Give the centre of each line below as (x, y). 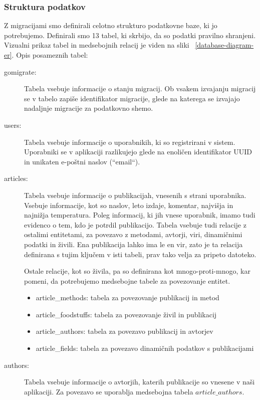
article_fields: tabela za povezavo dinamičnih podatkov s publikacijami (145, 348)
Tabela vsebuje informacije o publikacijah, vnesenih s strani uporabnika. (135, 195)
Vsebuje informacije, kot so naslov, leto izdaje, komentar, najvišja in (129, 205)
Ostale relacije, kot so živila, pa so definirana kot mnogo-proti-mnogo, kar (137, 271)
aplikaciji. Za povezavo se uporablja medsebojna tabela (109, 391)
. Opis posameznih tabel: (50, 55)
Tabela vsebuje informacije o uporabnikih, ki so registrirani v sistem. (130, 142)
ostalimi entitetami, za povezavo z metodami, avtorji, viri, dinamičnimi (133, 234)
